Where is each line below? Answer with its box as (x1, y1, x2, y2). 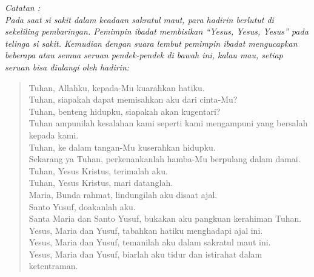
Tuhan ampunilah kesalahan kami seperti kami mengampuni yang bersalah (28, 117, 308, 129)
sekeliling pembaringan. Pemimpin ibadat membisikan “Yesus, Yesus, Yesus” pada (5, 25, 309, 38)
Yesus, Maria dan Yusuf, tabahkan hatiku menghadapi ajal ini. (28, 224, 263, 236)
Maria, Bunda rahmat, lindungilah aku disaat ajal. (28, 188, 218, 200)
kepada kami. (28, 128, 79, 141)
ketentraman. (28, 259, 78, 272)
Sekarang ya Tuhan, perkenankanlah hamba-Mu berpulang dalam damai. (28, 152, 301, 165)
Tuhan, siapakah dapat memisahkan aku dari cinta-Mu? (28, 93, 238, 106)
